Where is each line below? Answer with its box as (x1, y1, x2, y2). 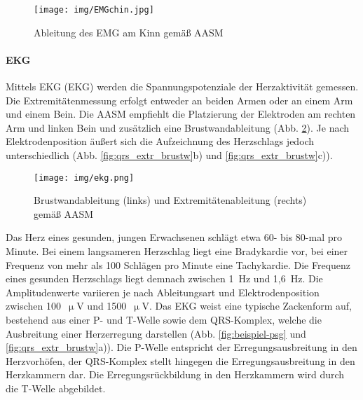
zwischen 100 (6, 298, 62, 313)
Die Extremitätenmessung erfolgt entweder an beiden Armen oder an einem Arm (6, 92, 353, 107)
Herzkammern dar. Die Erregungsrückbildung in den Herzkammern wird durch (6, 367, 345, 382)
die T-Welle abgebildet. (6, 380, 106, 395)
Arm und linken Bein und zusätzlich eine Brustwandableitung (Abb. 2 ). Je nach (6, 120, 350, 135)
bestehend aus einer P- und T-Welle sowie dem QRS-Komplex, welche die (6, 312, 322, 327)
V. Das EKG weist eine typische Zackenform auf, (142, 298, 352, 313)
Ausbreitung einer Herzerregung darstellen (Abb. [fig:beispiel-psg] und (6, 326, 306, 340)
